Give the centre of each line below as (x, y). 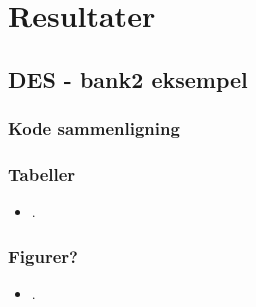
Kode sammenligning (94, 128)
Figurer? (43, 255)
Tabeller (42, 173)
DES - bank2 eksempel (128, 78)
